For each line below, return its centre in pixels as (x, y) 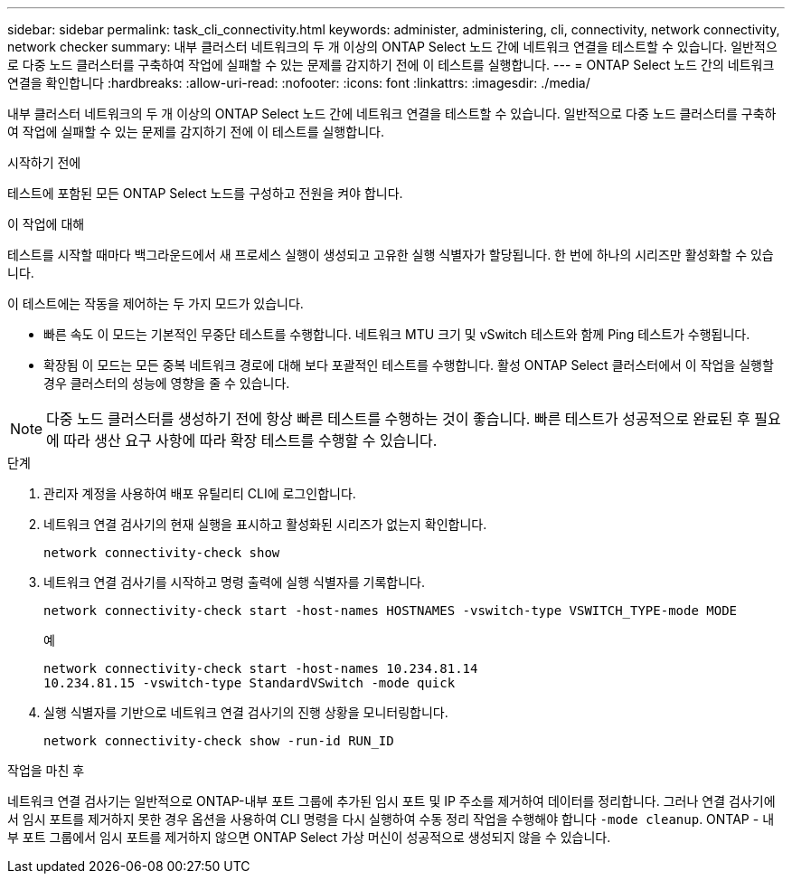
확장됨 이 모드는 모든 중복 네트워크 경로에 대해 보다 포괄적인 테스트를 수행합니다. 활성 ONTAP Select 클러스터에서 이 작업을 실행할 (409, 365)
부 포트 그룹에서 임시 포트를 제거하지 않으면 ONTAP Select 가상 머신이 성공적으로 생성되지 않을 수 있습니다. (309, 837)
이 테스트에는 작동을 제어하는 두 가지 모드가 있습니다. (156, 303)
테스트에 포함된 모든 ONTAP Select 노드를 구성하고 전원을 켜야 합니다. (205, 193)
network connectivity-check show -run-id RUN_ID (219, 741)
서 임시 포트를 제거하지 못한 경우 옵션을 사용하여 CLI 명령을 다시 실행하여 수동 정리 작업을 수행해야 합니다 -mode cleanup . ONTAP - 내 (391, 819)
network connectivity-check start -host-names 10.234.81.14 (261, 668)
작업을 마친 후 (46, 770)
